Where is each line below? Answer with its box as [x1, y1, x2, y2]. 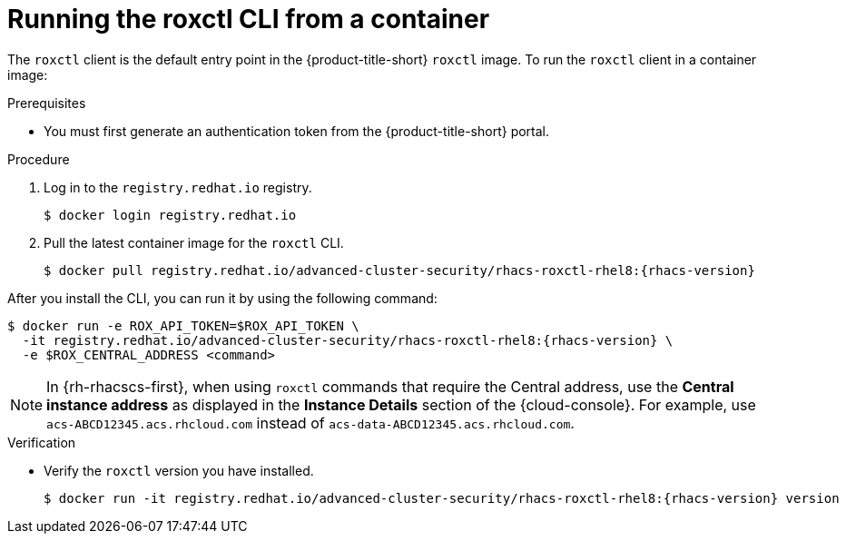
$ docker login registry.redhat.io [44, 207, 297, 222]
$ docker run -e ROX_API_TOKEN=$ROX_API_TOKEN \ [7, 318, 359, 333]
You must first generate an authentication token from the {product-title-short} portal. [44, 123, 550, 139]
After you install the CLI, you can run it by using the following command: [7, 290, 438, 306]
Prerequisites [7, 94, 86, 111]
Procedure [7, 151, 70, 167]
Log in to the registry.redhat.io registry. [44, 179, 312, 195]
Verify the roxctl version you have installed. [44, 462, 314, 478]
